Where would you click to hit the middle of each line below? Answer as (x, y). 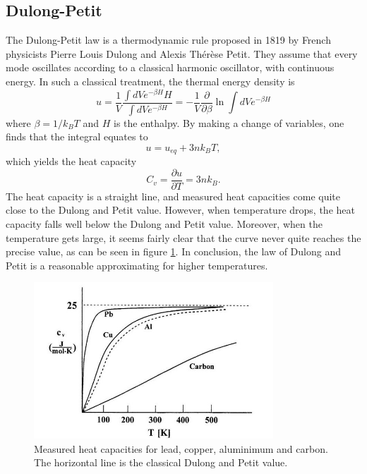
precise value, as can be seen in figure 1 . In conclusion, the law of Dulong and (174, 251)
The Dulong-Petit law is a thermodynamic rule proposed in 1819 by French (168, 40)
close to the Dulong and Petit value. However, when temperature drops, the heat (180, 210)
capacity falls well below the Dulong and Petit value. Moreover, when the (164, 224)
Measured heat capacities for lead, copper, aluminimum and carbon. (181, 448)
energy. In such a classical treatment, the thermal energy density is (150, 81)
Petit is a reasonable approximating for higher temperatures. (137, 265)
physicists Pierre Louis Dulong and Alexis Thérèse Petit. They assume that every (182, 53)
